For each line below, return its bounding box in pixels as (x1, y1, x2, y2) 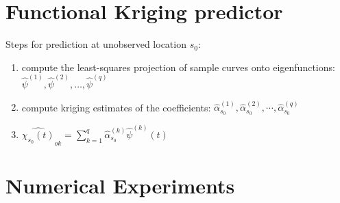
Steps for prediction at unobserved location (5, 37, 186, 51)
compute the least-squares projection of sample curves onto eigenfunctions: (21, 59, 335, 74)
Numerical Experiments (5, 171, 235, 199)
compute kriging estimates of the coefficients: (21, 100, 211, 114)
